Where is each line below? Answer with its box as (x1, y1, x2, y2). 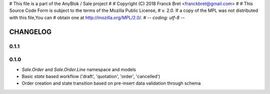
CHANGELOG (9, 27, 52, 36)
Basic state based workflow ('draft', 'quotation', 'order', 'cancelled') (21, 73, 160, 79)
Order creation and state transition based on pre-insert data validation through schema (21, 80, 201, 87)
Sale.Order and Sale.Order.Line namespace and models (21, 66, 136, 72)
